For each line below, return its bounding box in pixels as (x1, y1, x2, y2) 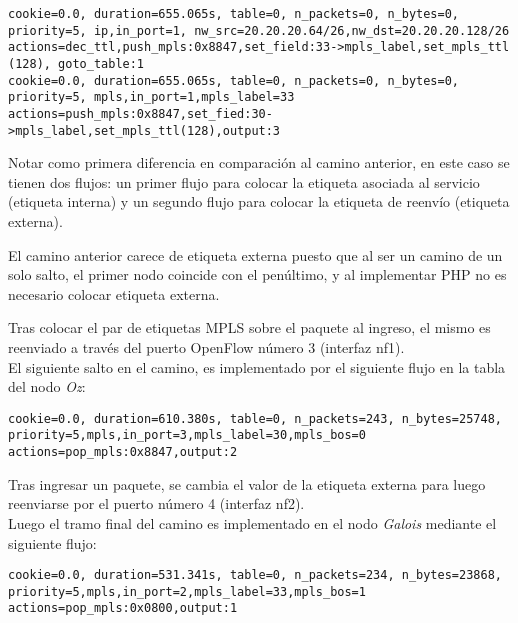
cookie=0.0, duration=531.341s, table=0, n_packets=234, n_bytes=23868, (8, 568, 502, 583)
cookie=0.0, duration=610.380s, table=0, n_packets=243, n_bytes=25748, (8, 411, 502, 426)
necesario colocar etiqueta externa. (8, 283, 220, 304)
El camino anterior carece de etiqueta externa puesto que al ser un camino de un (8, 244, 503, 265)
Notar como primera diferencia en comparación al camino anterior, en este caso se (8, 152, 510, 173)
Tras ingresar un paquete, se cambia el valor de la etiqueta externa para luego (8, 473, 486, 494)
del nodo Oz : (8, 376, 86, 397)
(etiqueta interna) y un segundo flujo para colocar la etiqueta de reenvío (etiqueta (8, 191, 510, 212)
